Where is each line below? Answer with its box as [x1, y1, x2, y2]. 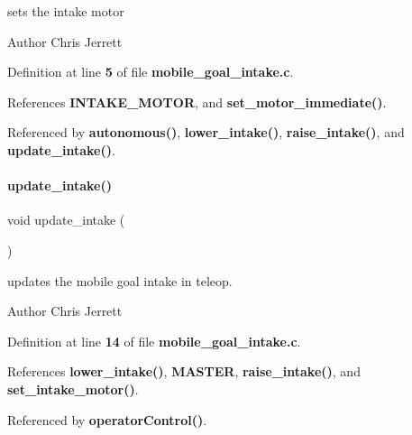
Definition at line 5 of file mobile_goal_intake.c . [7, 62, 294, 81]
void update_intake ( [7, 210, 125, 229]
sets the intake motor [7, 2, 124, 20]
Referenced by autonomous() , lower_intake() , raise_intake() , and [7, 123, 405, 142]
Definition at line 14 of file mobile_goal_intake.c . [7, 331, 301, 350]
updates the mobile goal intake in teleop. [7, 271, 233, 290]
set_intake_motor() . [7, 379, 139, 398]
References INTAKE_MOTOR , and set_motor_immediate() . [7, 92, 387, 111]
